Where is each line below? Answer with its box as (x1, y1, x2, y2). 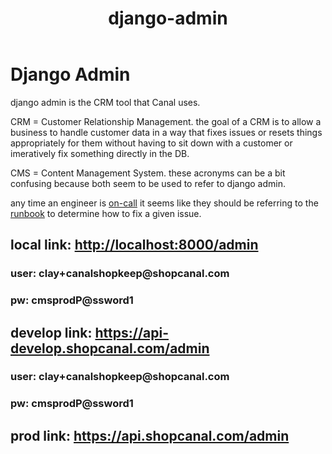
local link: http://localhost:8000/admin (10, 237, 259, 254)
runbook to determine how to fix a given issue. (10, 207, 202, 219)
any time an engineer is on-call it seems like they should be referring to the (10, 197, 319, 209)
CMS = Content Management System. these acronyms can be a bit (10, 167, 286, 179)
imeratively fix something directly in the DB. (10, 147, 190, 159)
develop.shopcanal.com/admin (10, 340, 210, 357)
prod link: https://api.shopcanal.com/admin (10, 427, 290, 444)
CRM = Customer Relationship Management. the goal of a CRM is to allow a (10, 115, 322, 127)
